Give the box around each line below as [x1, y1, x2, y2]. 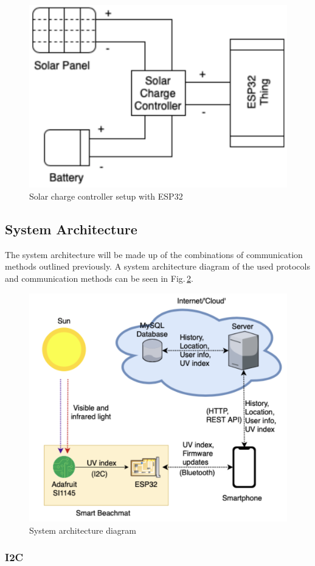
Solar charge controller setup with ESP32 [29, 190, 183, 203]
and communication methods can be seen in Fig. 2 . [5, 272, 193, 285]
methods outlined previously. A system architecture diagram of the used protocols [5, 260, 310, 273]
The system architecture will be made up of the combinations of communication [5, 248, 303, 260]
